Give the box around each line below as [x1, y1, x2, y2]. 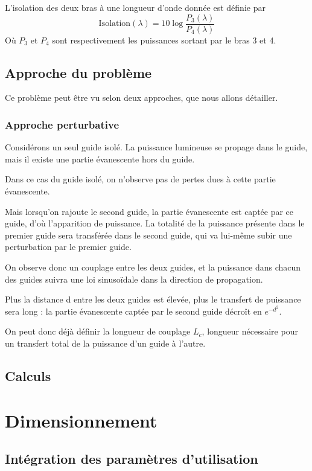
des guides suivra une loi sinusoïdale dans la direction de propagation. [5, 272, 263, 285]
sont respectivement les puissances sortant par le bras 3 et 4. [52, 33, 276, 46]
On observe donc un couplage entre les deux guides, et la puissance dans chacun [5, 261, 301, 274]
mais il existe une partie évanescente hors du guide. [5, 152, 195, 165]
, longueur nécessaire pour [202, 325, 298, 338]
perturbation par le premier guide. [5, 240, 132, 253]
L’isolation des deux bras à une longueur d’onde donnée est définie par [5, 1, 266, 13]
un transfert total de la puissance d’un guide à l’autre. [5, 336, 206, 349]
